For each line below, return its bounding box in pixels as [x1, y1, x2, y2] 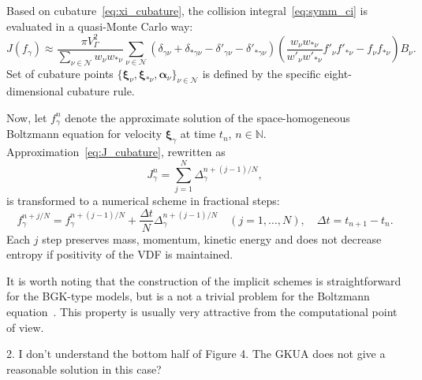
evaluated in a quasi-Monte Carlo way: [6, 17, 193, 34]
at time [180, 125, 216, 142]
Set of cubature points [6, 65, 114, 81]
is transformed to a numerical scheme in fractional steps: [6, 192, 280, 208]
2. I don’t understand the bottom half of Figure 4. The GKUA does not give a [6, 345, 386, 362]
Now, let [6, 109, 47, 125]
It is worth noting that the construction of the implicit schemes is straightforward [6, 272, 401, 289]
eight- [324, 65, 352, 81]
